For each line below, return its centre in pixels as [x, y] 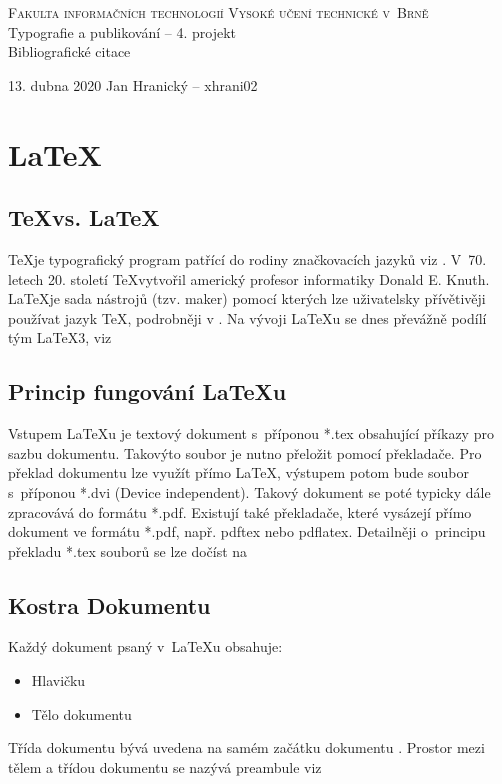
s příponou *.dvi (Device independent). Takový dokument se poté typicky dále [249, 491]
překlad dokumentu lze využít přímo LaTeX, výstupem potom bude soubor [238, 472]
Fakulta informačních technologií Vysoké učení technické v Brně [218, 12]
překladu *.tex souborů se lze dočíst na [128, 550]
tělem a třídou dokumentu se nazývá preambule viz [165, 766]
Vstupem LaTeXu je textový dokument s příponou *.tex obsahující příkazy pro [251, 433]
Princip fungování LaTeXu [147, 391]
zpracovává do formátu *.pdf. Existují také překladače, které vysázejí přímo [240, 511]
